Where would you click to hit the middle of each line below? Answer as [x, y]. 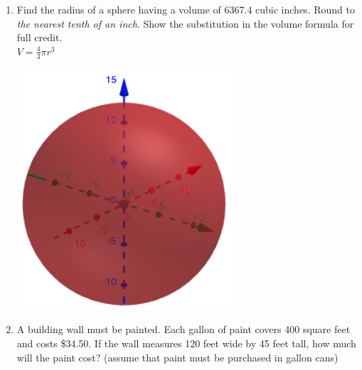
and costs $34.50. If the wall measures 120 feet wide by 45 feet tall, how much [186, 343]
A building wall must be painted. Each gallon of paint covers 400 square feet [183, 329]
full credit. [39, 37]
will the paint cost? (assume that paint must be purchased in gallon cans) [177, 357]
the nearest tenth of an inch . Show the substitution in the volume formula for [185, 23]
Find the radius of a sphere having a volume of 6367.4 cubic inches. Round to [186, 9]
